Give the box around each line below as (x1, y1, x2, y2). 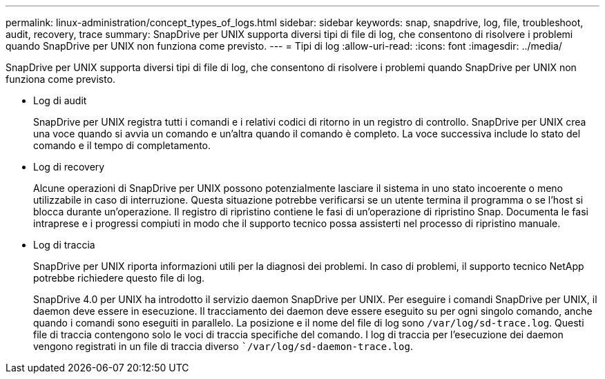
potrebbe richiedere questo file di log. (33, 272, 205, 284)
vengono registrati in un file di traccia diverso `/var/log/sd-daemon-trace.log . (33, 340, 413, 352)
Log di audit (33, 95, 87, 106)
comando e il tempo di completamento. (33, 139, 211, 151)
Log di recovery (33, 161, 105, 173)
